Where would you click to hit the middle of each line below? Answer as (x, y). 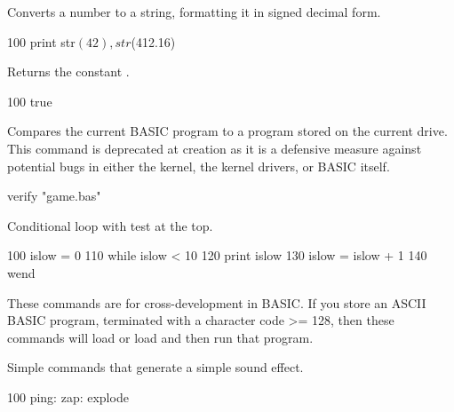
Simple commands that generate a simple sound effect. (155, 367)
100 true (30, 101)
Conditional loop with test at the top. (110, 225)
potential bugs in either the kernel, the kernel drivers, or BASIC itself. (199, 166)
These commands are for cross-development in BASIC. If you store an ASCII (217, 302)
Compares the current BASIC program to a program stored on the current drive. (227, 131)
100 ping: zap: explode (68, 396)
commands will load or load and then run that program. (160, 337)
